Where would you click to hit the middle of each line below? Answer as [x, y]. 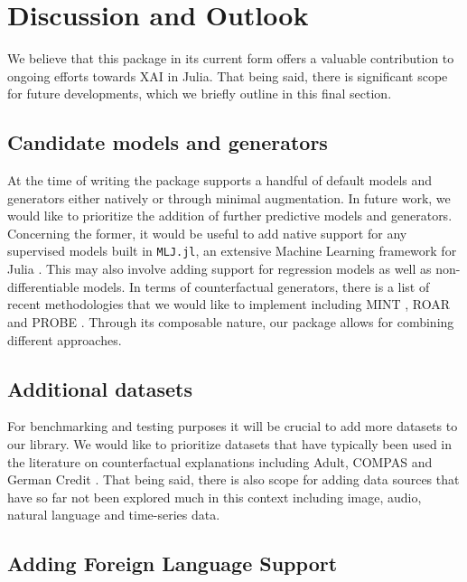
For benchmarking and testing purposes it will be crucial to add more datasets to [233, 426]
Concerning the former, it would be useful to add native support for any [207, 233]
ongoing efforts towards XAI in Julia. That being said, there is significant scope [228, 75]
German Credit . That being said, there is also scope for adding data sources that [233, 479]
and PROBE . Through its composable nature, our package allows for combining [231, 321]
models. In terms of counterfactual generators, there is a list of [257, 286]
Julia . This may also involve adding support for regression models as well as [219, 269]
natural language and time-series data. [114, 515]
